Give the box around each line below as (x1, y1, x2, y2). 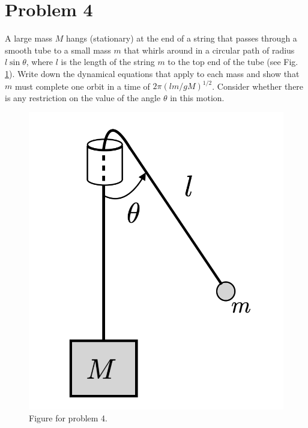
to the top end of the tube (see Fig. (168, 55, 298, 68)
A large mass (5, 32, 53, 45)
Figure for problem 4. (29, 411, 107, 424)
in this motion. (170, 91, 225, 104)
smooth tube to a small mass (5, 43, 111, 56)
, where (26, 55, 53, 68)
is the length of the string (61, 55, 155, 68)
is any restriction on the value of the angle (5, 91, 161, 104)
